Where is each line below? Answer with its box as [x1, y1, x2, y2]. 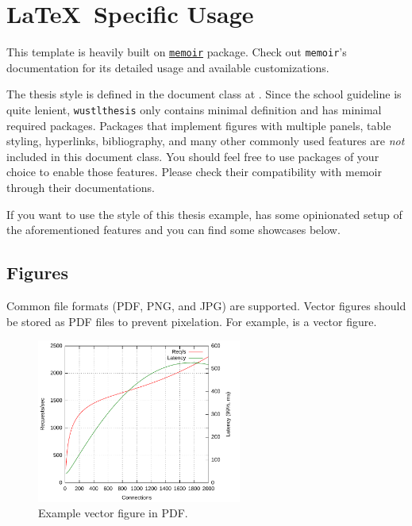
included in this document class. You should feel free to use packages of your [6, 148, 379, 164]
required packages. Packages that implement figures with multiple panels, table [6, 117, 391, 133]
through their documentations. [6, 179, 155, 195]
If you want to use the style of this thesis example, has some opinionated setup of [6, 205, 402, 222]
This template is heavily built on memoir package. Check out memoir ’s [6, 44, 347, 60]
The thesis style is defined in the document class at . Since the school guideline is [6, 86, 402, 102]
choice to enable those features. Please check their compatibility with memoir [6, 163, 382, 180]
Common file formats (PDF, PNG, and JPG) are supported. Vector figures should [6, 297, 406, 313]
